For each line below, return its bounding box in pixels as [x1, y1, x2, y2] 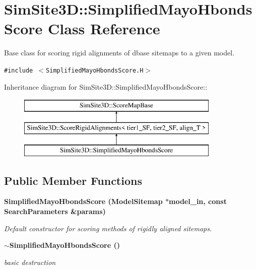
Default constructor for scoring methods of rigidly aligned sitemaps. [4, 223, 212, 233]
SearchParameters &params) [4, 206, 106, 216]
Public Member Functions [4, 172, 142, 188]
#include [4, 66, 33, 74]
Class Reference [48, 18, 160, 39]
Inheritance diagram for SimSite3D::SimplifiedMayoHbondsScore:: [4, 81, 208, 92]
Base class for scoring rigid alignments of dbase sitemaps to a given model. [4, 47, 235, 58]
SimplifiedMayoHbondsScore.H [46, 66, 144, 74]
